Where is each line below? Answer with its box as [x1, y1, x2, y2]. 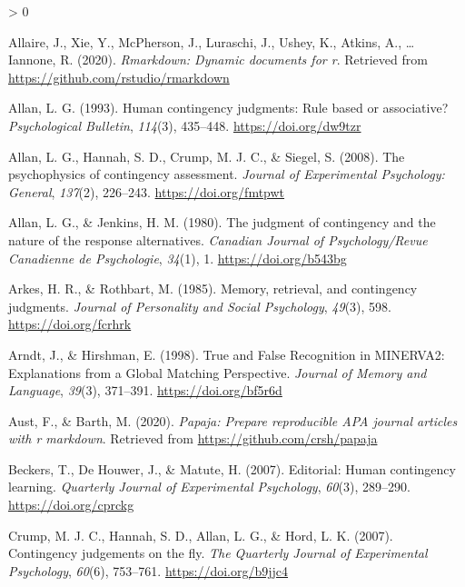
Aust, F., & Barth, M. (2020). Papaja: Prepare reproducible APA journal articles [8, 411, 458, 430]
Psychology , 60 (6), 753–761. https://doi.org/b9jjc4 [8, 561, 289, 580]
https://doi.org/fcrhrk [8, 314, 132, 333]
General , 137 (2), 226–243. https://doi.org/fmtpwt [8, 182, 285, 201]
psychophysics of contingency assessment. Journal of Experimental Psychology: [8, 164, 445, 184]
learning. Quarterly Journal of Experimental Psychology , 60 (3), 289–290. [8, 477, 411, 496]
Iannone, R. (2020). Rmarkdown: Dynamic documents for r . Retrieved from [8, 50, 428, 69]
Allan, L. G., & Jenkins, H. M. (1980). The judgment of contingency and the [8, 213, 436, 232]
